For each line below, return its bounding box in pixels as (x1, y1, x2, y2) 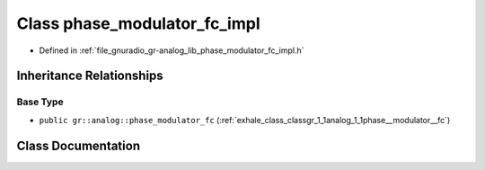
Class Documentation (16, 138, 141, 153)
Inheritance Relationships (16, 68, 163, 84)
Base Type (16, 95, 64, 108)
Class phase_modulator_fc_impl (16, 13, 260, 33)
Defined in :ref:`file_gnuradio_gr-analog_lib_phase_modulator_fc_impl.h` (39, 45, 304, 56)
